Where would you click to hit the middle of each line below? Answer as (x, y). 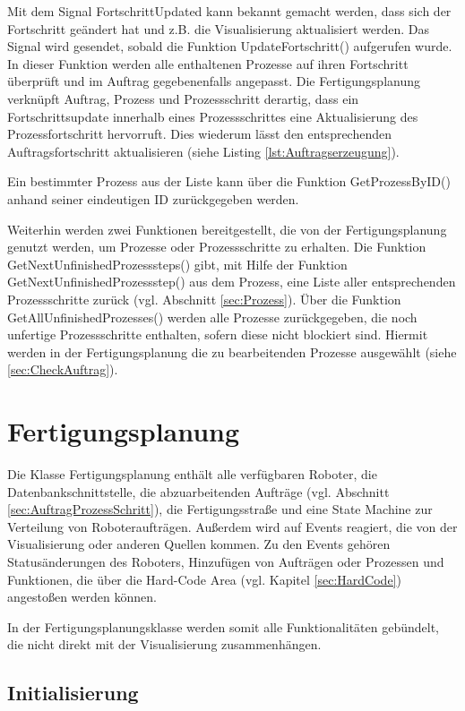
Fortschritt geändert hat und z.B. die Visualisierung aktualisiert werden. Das (219, 28)
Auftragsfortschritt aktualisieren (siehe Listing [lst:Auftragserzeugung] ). (203, 151)
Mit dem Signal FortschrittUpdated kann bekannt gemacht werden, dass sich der (229, 11)
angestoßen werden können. (82, 597)
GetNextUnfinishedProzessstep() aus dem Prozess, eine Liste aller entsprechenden (232, 282)
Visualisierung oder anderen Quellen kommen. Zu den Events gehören (199, 544)
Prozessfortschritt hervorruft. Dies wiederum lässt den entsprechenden (200, 134)
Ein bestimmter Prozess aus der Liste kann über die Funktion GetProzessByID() (229, 181)
